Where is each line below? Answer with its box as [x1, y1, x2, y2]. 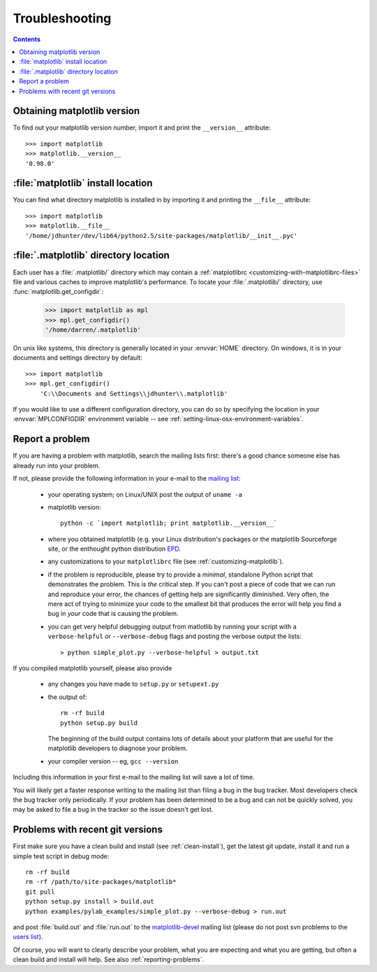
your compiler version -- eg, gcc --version [47, 756, 179, 766]
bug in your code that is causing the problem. [47, 610, 179, 618]
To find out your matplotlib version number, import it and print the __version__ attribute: [13, 123, 271, 132]
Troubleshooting [13, 10, 112, 26]
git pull [25, 887, 55, 896]
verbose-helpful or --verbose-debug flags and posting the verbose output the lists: [47, 632, 302, 640]
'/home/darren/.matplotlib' [45, 326, 141, 334]
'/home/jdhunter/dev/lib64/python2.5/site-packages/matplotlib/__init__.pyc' [25, 232, 298, 239]
